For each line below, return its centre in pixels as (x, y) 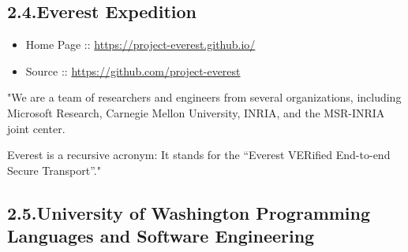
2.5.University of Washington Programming (189, 212)
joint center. (36, 128)
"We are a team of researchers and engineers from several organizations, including (204, 97)
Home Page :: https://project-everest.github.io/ (140, 44)
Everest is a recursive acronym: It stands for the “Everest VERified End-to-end (199, 155)
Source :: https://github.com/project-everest (133, 70)
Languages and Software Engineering (161, 236)
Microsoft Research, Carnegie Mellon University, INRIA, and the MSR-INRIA (196, 112)
